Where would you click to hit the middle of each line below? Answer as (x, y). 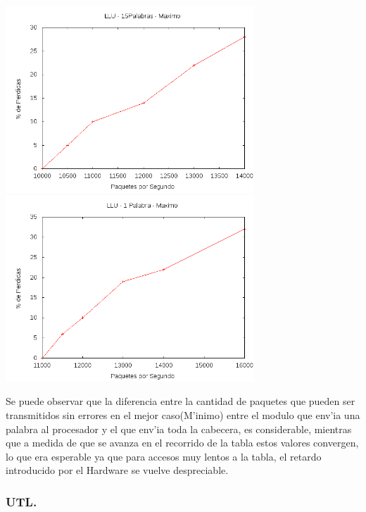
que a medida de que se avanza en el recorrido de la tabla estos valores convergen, (182, 443)
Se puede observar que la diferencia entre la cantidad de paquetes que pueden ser (181, 401)
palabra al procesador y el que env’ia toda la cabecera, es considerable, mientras (179, 429)
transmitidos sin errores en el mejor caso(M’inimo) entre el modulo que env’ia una (183, 414)
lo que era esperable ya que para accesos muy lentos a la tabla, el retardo (164, 456)
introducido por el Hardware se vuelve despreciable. (117, 470)
